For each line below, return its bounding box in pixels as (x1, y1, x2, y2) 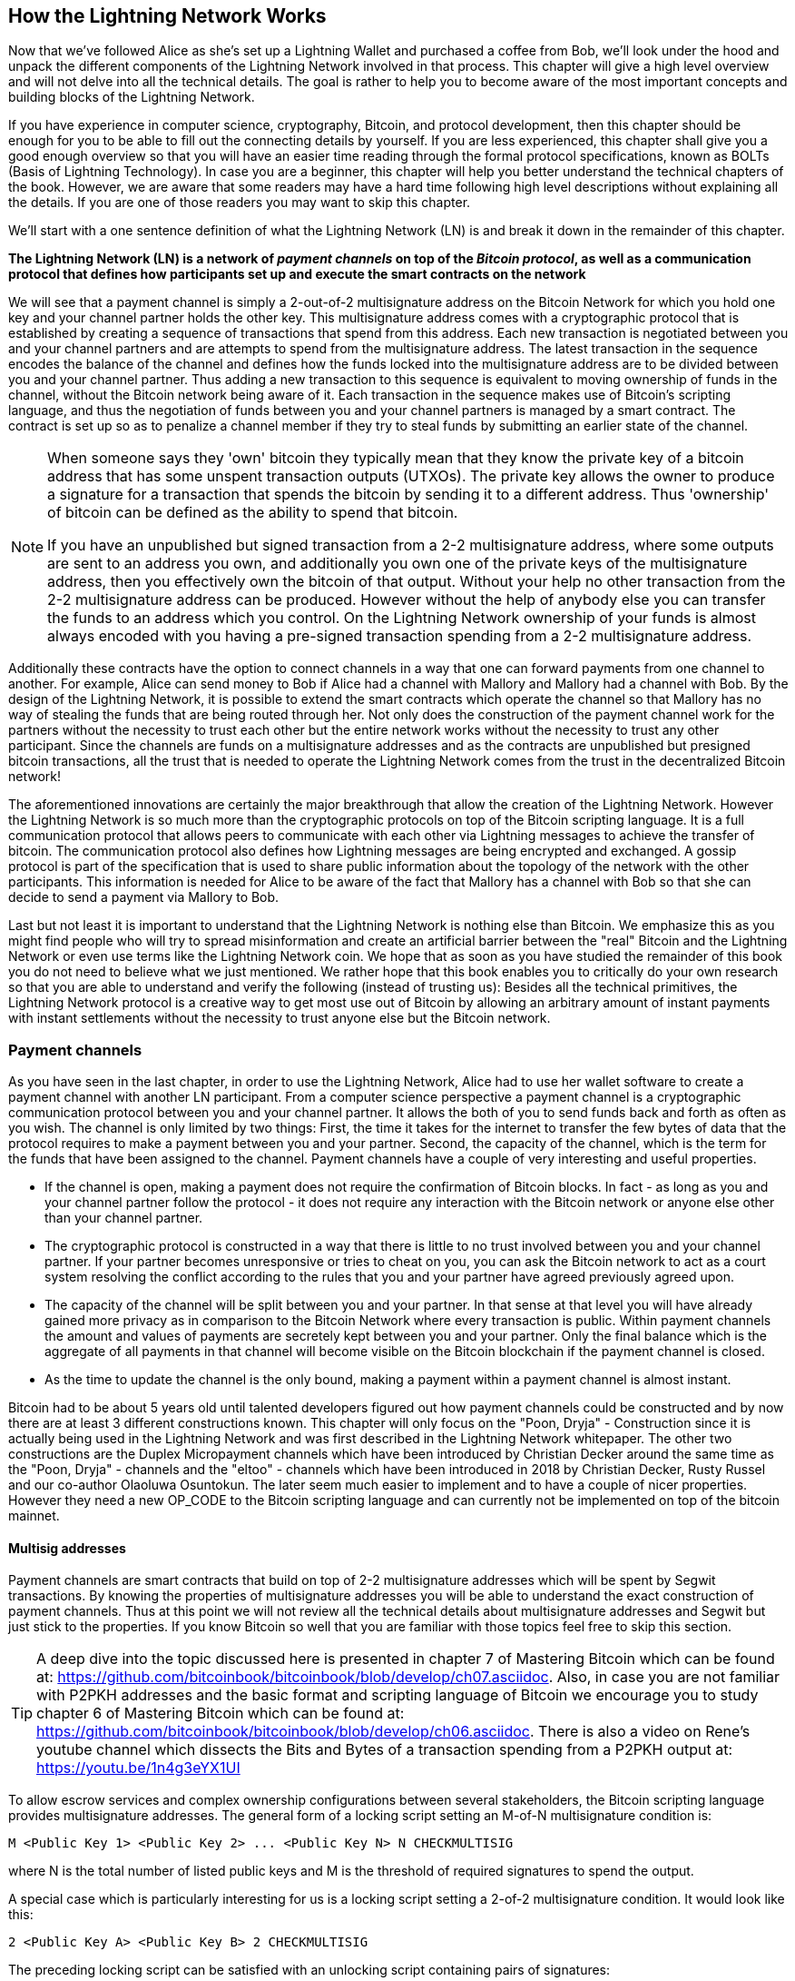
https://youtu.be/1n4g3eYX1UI (36, 1758, 240, 1778)
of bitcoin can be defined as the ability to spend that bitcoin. (47, 503, 458, 522)
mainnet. (8, 1508, 60, 1524)
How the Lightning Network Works (8, 5, 327, 27)
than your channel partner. (44, 1210, 203, 1226)
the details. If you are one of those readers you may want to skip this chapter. (8, 194, 471, 211)
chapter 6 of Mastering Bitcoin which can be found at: (36, 1704, 405, 1723)
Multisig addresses (8, 1540, 126, 1556)
